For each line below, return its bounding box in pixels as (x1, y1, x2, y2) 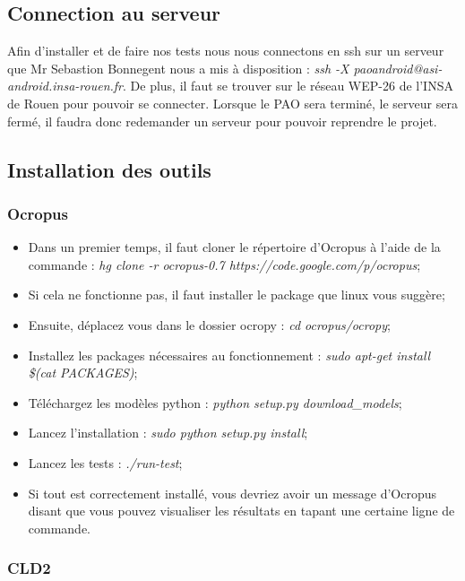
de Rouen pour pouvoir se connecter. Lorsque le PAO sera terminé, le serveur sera (7, 93, 458, 112)
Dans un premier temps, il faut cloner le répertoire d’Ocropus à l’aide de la (28, 238, 441, 256)
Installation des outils (7, 155, 211, 183)
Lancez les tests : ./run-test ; (28, 453, 183, 472)
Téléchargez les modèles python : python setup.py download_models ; (28, 393, 402, 412)
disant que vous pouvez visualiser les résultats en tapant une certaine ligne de (28, 501, 455, 520)
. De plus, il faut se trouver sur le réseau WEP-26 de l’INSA (123, 76, 453, 95)
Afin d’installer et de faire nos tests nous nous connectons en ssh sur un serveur (7, 41, 444, 60)
